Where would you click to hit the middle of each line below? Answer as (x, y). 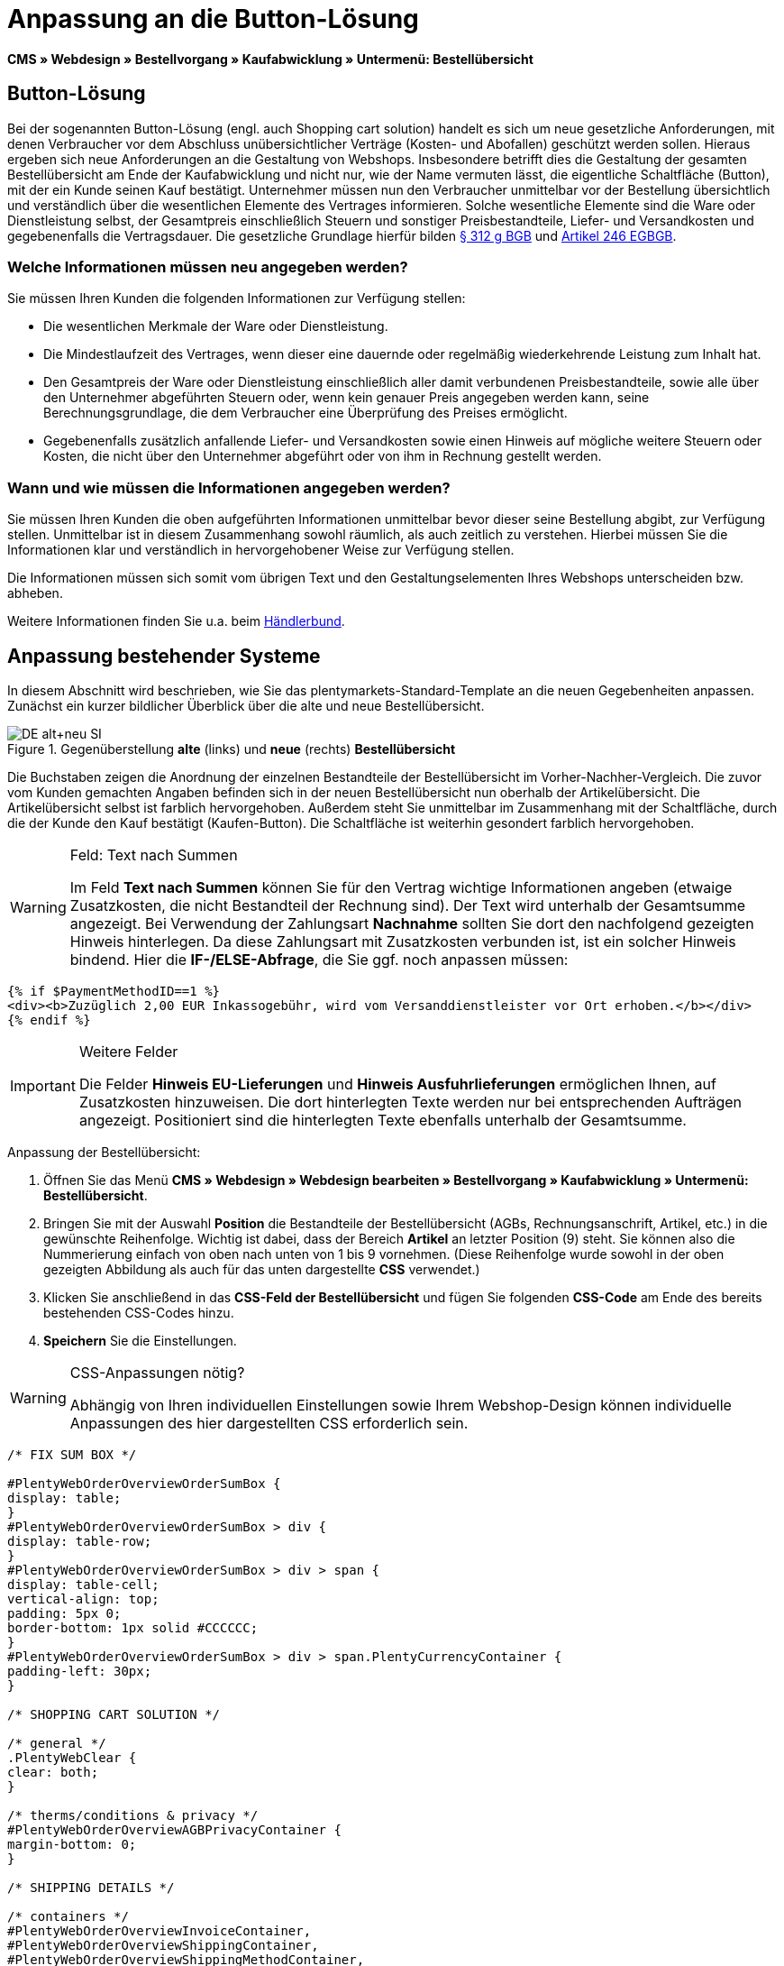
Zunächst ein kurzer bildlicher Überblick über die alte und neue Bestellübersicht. (246, 705)
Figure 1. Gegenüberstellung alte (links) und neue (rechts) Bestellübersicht (232, 749)
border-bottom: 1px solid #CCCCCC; (133, 1627)
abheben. (35, 593)
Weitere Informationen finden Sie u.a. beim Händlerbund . (176, 621)
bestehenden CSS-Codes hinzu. (139, 1312)
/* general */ (57, 1743)
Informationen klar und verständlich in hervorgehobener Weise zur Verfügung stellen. (261, 550)
